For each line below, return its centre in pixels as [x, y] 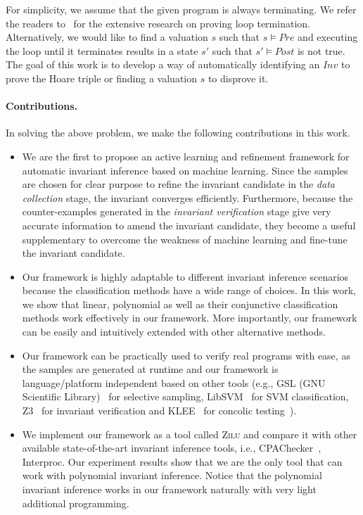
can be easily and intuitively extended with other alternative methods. [174, 332]
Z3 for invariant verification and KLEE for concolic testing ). [159, 411]
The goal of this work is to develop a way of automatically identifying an [163, 64]
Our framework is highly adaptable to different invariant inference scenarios [185, 276]
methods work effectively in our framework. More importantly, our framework [190, 318]
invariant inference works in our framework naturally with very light [169, 489]
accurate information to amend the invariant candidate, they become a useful [189, 225]
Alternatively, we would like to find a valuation [107, 37]
